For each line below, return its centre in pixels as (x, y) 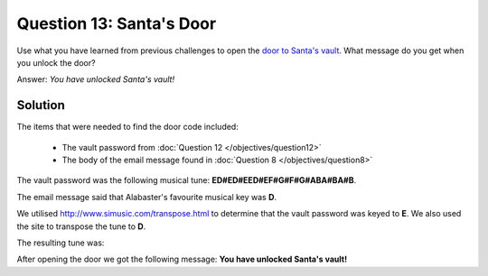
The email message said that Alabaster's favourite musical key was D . (147, 197)
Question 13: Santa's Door (117, 23)
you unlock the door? (56, 62)
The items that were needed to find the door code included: (127, 127)
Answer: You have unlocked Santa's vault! (96, 79)
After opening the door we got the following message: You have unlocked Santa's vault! (182, 259)
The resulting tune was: (61, 243)
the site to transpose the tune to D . (81, 226)
